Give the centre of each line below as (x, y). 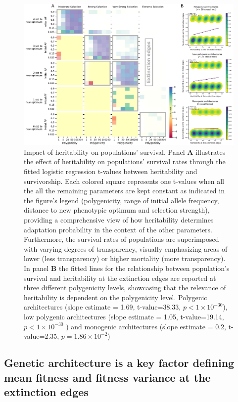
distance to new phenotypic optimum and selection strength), (117, 210)
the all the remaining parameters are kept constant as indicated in (124, 191)
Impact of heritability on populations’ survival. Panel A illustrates (125, 152)
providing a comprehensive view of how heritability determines (119, 220)
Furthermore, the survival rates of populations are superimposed (121, 239)
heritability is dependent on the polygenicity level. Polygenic (116, 297)
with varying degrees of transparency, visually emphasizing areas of (126, 248)
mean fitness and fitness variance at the (107, 377)
